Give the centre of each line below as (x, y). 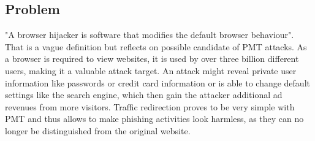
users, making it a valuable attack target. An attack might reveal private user (151, 70)
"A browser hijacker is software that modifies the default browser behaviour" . (150, 35)
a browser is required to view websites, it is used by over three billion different (152, 59)
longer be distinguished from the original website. (98, 130)
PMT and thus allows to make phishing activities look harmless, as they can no (154, 119)
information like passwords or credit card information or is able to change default (157, 82)
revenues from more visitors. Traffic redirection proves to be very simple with (150, 106)
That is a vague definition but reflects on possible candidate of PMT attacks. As (156, 46)
